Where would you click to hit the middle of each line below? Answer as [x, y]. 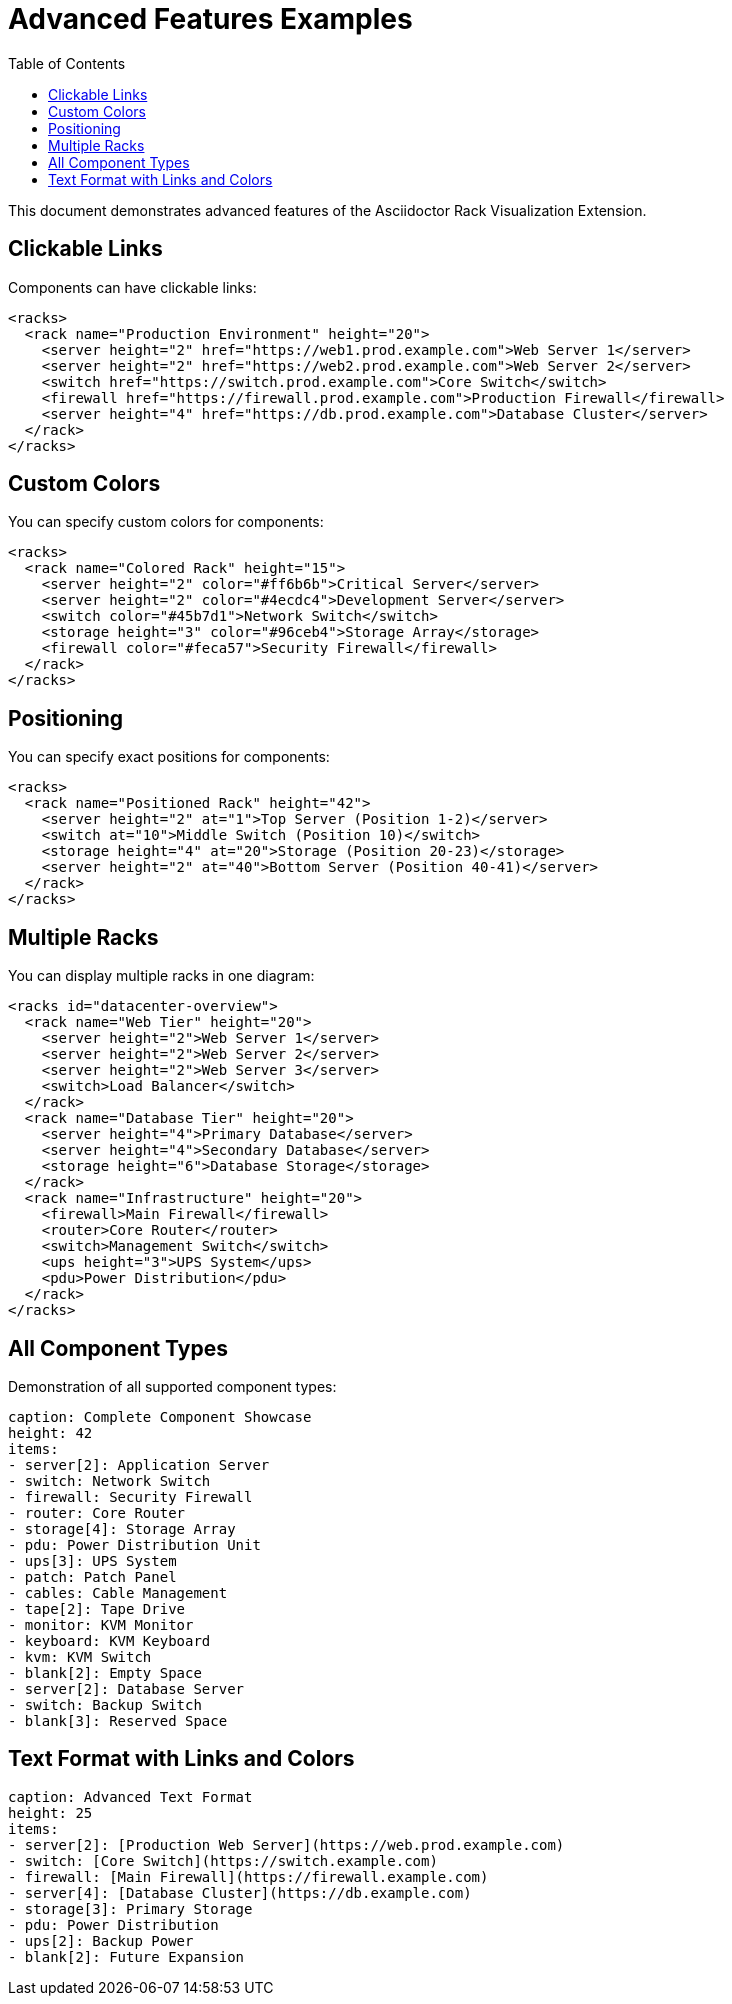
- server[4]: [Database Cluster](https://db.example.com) [240, 1892]
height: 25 [50, 1812]
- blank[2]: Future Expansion [126, 1956]
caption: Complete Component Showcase [160, 1416]
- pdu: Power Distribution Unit [134, 1544]
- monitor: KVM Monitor [101, 1624]
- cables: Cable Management [118, 1592]
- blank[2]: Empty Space [105, 1672]
